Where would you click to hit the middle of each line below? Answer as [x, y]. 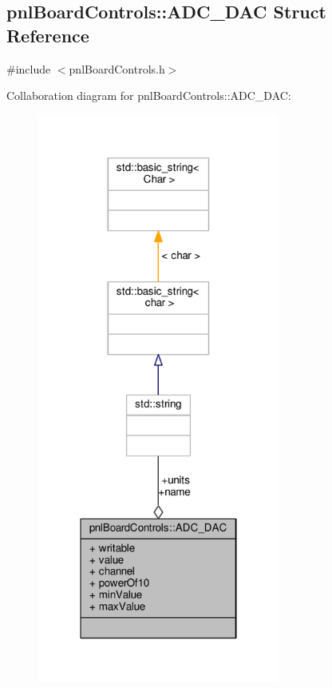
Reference [48, 35]
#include [29, 68]
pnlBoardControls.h [117, 68]
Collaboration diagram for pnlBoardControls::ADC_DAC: [149, 95]
